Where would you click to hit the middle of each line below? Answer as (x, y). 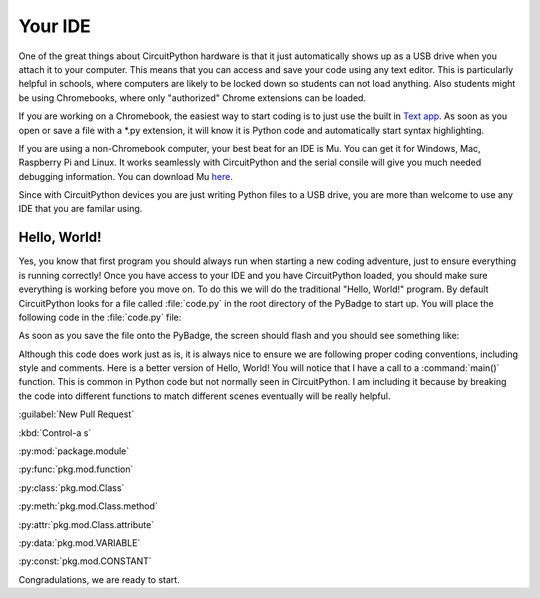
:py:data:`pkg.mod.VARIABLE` (79, 543)
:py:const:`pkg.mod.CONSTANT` (85, 561)
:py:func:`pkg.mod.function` (76, 469)
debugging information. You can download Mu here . (126, 176)
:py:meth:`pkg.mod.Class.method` (88, 506)
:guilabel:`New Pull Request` (76, 414)
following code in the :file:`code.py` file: (100, 317)
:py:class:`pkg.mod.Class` (71, 487)
